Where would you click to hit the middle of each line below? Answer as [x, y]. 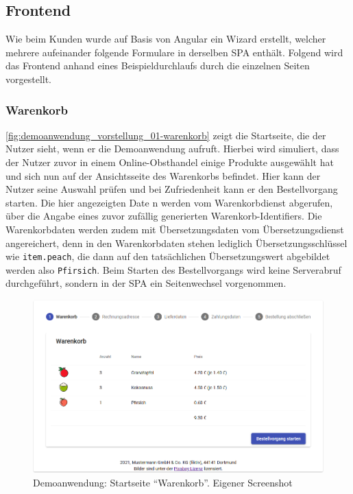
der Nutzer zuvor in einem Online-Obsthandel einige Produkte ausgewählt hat [170, 162]
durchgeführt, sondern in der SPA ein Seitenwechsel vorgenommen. [146, 283]
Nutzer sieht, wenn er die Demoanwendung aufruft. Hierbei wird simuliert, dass [172, 149]
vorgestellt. [29, 79]
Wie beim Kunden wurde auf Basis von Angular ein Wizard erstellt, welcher [166, 39]
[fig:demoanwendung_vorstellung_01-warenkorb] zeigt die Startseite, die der [166, 135]
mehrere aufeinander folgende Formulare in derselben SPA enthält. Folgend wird [174, 52]
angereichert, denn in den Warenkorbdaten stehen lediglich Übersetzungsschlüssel [176, 243]
